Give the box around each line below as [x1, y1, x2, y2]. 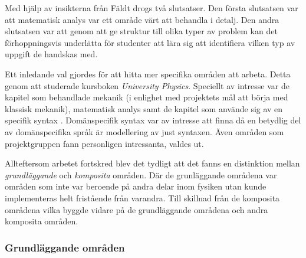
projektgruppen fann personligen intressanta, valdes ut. [5, 137, 204, 149]
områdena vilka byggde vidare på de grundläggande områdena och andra [5, 203, 268, 215]
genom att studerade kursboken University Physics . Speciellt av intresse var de [5, 79, 289, 92]
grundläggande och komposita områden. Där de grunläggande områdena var [5, 168, 277, 181]
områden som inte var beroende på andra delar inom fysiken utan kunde [5, 180, 266, 192]
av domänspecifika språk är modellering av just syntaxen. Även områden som [5, 125, 284, 138]
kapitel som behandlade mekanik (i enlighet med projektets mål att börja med [5, 91, 288, 103]
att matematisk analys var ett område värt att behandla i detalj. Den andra [5, 13, 279, 25]
